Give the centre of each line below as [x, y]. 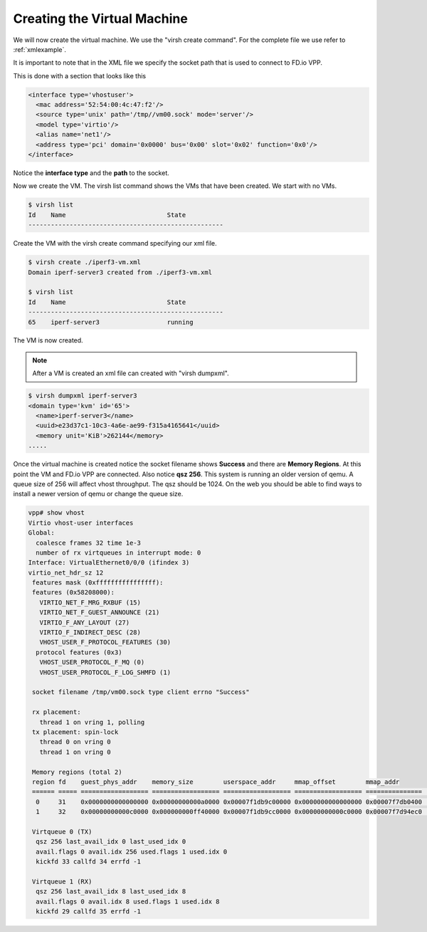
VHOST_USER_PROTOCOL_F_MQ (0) [92, 663]
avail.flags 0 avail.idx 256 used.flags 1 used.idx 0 [132, 852]
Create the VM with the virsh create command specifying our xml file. [115, 244]
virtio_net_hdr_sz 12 [66, 572]
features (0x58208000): [74, 592]
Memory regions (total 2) [77, 772]
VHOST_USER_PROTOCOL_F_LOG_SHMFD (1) [105, 672]
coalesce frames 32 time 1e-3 [89, 543]
